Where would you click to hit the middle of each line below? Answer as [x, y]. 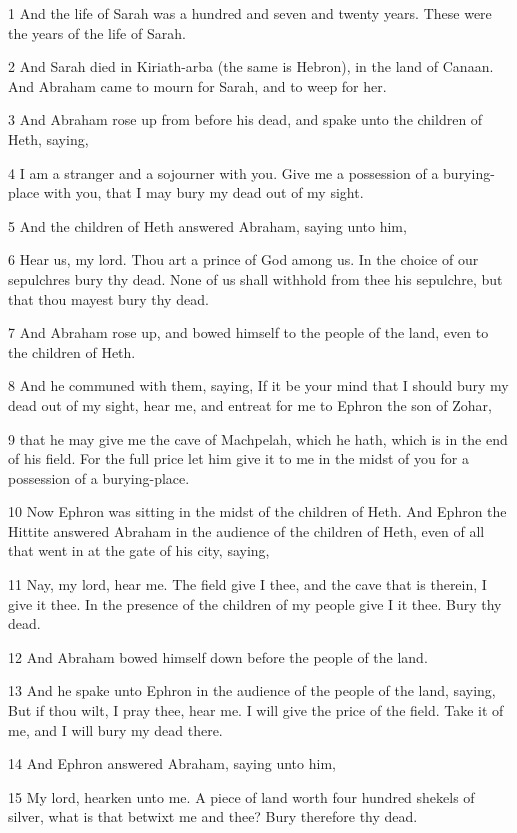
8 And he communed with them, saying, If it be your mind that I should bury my [258, 385]
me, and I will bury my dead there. [115, 729]
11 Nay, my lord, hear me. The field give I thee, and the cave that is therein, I [247, 584]
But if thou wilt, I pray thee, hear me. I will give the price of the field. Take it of [256, 710]
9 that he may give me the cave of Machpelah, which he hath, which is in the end [258, 438]
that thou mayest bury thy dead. [108, 298]
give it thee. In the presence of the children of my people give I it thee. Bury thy [255, 603]
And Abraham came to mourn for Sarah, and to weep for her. [197, 85]
